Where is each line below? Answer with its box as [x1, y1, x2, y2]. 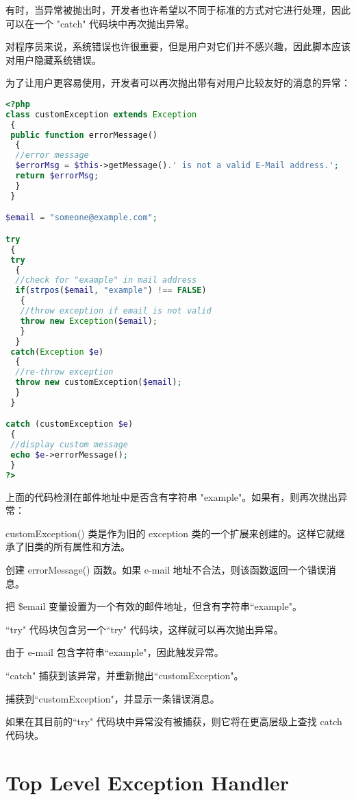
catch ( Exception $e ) [10, 346, 104, 357]
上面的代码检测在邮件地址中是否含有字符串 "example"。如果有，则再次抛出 [5, 489, 338, 504]
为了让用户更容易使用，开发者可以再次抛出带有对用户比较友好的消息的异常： [5, 75, 351, 90]
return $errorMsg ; [15, 171, 99, 181]
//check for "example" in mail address [15, 275, 197, 285]
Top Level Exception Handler [5, 768, 289, 796]
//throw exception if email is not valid [20, 306, 212, 316]
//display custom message [10, 440, 128, 450]
